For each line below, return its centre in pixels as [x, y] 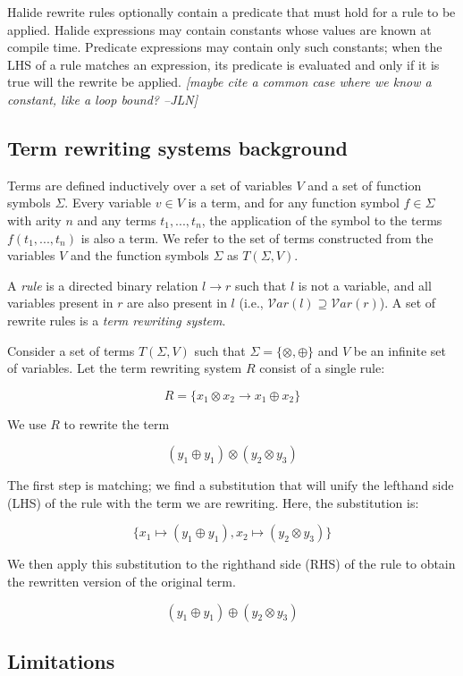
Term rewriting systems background [178, 147]
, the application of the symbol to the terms [322, 220]
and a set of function [365, 185]
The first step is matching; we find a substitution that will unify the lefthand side [231, 485]
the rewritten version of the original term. [122, 582]
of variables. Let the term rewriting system [125, 368]
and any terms [117, 220]
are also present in [177, 303]
